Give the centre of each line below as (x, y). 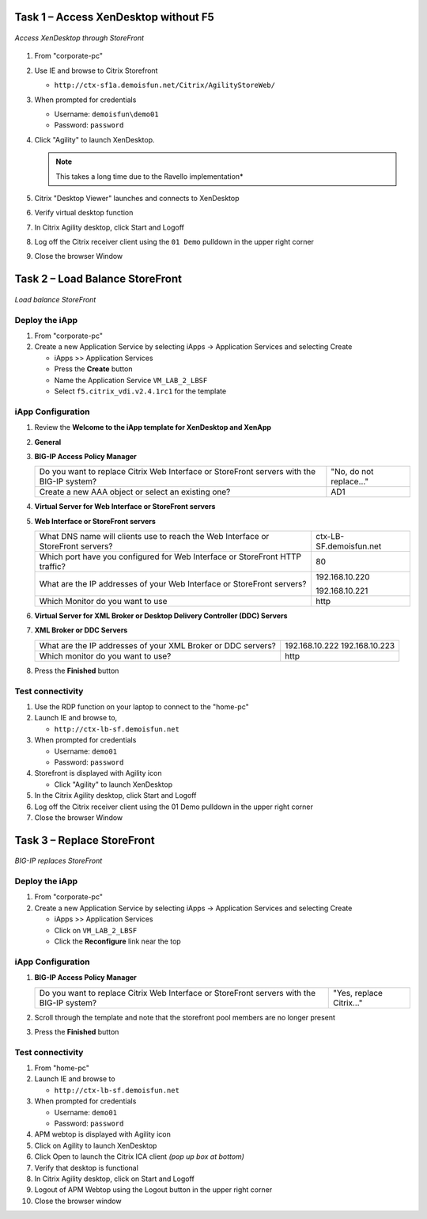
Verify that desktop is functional (86, 1168)
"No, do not (352, 472)
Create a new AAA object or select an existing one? (135, 492)
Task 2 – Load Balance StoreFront (98, 279)
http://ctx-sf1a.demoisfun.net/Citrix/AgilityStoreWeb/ (165, 85)
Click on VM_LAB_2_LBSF (96, 930)
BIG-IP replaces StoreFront (59, 861)
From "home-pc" (62, 1068)
